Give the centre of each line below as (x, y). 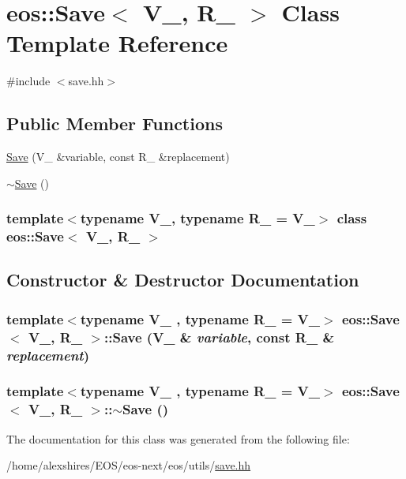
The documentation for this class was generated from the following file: (178, 438)
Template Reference (117, 43)
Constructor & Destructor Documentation (183, 280)
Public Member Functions (115, 123)
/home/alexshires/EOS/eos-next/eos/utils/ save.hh (129, 465)
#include (28, 81)
